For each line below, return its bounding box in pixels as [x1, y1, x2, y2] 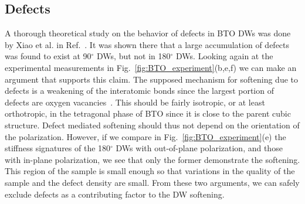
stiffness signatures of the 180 [5, 142, 111, 154]
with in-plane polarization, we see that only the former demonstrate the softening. [5, 153, 300, 165]
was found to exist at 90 [5, 50, 91, 62]
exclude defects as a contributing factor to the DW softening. [5, 188, 225, 200]
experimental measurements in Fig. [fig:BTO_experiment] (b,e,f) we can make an [5, 61, 297, 73]
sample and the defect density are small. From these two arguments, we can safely [5, 176, 300, 188]
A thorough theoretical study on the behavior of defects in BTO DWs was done [5, 27, 291, 39]
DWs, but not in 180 [97, 50, 171, 62]
